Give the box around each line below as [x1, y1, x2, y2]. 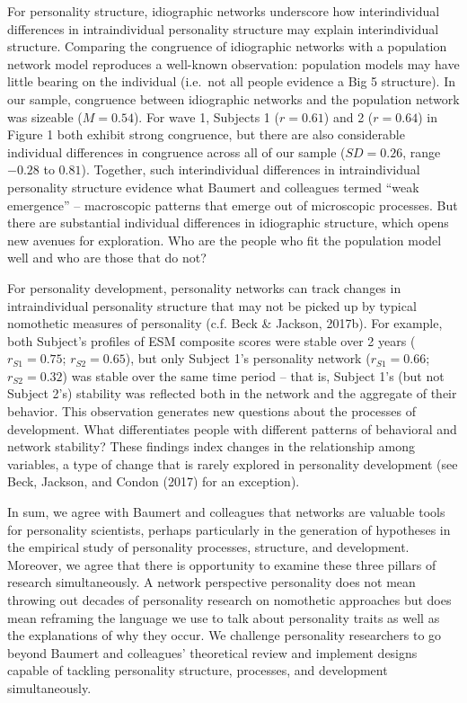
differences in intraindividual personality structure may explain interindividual [7, 19, 439, 38]
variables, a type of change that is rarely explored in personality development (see [7, 454, 458, 473]
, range [402, 142, 441, 161]
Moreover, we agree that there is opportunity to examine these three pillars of [7, 555, 436, 574]
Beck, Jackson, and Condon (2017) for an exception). [7, 472, 300, 491]
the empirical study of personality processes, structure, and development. [7, 538, 410, 556]
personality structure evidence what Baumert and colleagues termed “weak [7, 177, 419, 196]
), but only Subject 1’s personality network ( [125, 349, 371, 368]
